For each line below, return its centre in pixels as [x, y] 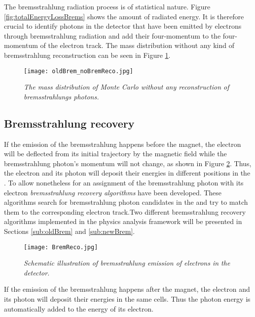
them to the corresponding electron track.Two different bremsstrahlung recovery [125, 211]
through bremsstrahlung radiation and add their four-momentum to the [112, 35]
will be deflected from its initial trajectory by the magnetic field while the [115, 154]
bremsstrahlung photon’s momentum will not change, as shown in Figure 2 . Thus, [128, 163]
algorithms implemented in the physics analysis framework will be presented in [123, 221]
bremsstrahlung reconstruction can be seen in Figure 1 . [87, 55]
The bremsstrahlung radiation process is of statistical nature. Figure [107, 6]
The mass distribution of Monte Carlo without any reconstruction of [127, 87]
